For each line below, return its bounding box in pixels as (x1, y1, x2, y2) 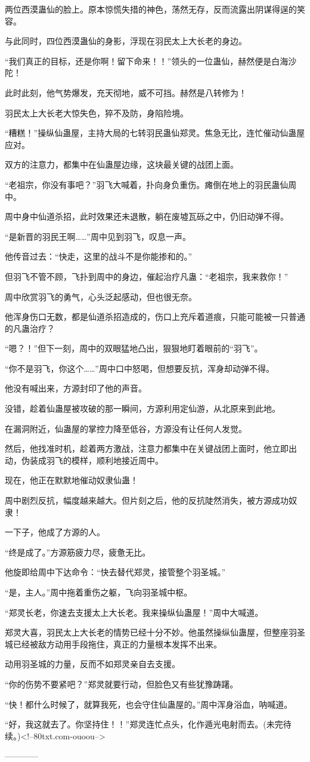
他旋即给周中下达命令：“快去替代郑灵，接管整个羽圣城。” (5, 566, 226, 578)
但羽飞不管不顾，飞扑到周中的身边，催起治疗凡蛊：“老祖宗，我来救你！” (5, 270, 289, 282)
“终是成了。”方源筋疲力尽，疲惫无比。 (5, 545, 151, 558)
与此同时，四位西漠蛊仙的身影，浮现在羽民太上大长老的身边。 (5, 35, 247, 47)
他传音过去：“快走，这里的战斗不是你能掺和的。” (5, 250, 193, 263)
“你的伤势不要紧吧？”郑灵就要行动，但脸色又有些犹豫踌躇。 (5, 677, 238, 690)
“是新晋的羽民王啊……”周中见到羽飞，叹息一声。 (5, 230, 191, 242)
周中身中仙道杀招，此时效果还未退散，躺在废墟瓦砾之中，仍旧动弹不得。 (5, 210, 289, 223)
